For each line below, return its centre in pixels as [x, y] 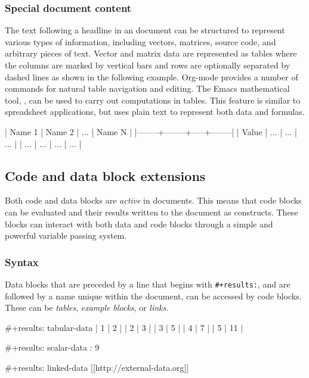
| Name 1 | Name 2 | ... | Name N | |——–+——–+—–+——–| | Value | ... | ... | [151, 131]
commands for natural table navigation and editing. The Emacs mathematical [147, 88]
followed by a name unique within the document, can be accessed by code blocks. [153, 296]
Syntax [22, 262]
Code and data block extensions [105, 175]
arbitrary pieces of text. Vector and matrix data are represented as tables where [151, 53]
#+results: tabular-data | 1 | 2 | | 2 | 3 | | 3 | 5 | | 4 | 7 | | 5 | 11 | [124, 327]
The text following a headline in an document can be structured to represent [145, 30]
